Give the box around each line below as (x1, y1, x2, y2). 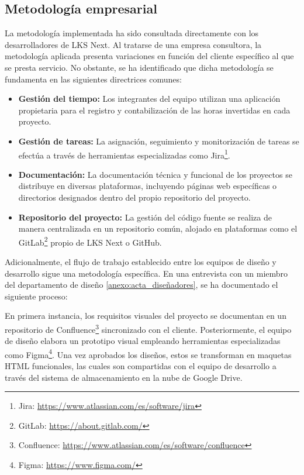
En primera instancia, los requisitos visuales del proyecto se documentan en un (5, 309, 286, 322)
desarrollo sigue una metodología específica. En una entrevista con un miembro (5, 267, 288, 279)
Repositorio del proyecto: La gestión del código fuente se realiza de (18, 211, 272, 223)
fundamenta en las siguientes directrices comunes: (5, 73, 182, 85)
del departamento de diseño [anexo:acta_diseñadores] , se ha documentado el (5, 278, 278, 291)
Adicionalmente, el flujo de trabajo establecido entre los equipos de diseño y (5, 256, 277, 268)
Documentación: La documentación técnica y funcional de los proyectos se (18, 168, 292, 180)
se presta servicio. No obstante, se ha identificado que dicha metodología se (5, 61, 274, 73)
